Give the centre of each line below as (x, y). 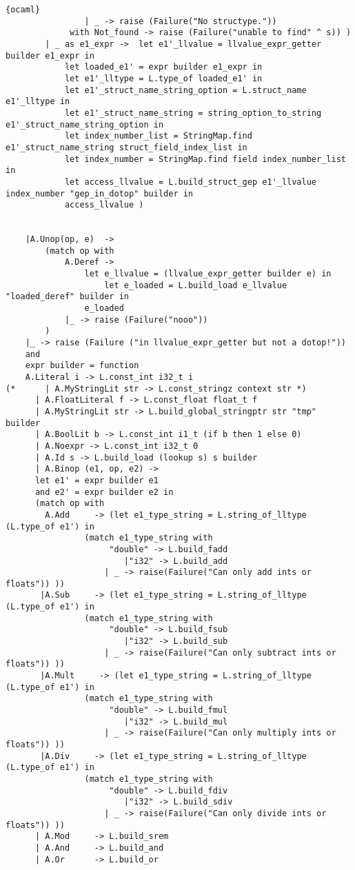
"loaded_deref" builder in (67, 297)
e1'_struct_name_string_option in (85, 124)
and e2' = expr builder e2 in (104, 492)
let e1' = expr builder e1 (97, 480)
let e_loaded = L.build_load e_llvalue (196, 285)
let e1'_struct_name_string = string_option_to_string (193, 113)
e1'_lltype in (38, 102)
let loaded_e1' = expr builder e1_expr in (163, 67)
